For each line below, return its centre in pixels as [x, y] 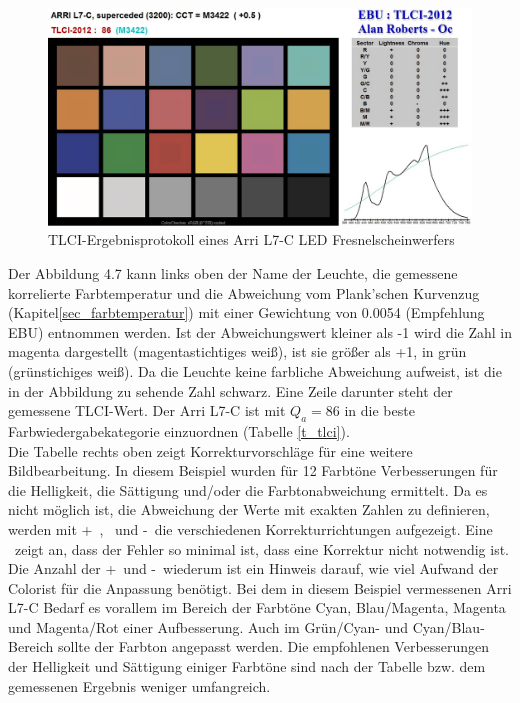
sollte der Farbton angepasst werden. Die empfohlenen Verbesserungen [273, 646]
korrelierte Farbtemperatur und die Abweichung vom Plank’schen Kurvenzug [244, 292]
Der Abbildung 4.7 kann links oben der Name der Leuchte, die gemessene [233, 272]
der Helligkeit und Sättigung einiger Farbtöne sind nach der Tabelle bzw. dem [247, 666]
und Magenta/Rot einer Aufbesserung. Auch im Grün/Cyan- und [208, 626]
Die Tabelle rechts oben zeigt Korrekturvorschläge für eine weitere [210, 450]
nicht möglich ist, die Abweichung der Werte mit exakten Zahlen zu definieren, [249, 509]
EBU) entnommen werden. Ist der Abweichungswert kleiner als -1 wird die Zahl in [260, 331]
